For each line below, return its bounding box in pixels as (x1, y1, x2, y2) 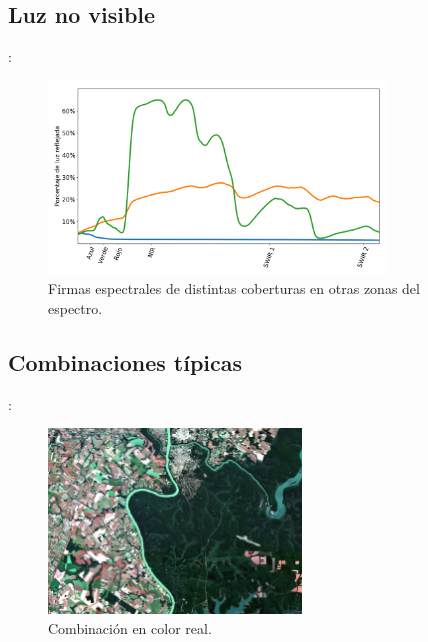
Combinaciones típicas (8, 346, 243, 377)
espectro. (48, 297, 103, 318)
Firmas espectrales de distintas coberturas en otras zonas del (48, 278, 420, 299)
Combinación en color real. (48, 617, 212, 638)
